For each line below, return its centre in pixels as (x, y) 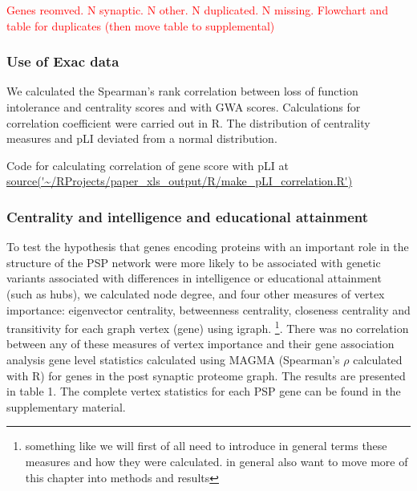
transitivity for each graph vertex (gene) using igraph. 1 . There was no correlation (208, 327)
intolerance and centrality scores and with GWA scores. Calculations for (184, 107)
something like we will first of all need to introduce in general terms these (206, 446)
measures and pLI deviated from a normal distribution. (142, 138)
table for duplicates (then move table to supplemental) (141, 25)
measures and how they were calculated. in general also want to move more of (217, 461)
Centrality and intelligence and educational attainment (188, 216)
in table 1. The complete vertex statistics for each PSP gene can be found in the (204, 391)
